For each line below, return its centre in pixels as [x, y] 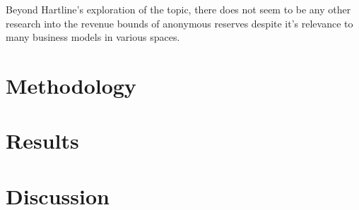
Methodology [71, 85]
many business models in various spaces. [93, 37]
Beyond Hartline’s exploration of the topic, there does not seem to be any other [178, 9]
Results [42, 141]
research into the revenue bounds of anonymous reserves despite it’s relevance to [179, 23]
